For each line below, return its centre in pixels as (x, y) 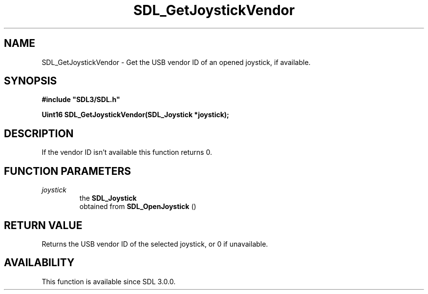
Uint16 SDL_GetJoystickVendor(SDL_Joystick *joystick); (135, 115)
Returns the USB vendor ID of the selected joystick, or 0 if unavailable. (155, 244)
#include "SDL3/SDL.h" (81, 100)
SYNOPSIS (31, 81)
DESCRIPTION (39, 133)
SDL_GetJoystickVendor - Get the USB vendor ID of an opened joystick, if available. (176, 62)
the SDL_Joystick (108, 198)
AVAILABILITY (39, 263)
